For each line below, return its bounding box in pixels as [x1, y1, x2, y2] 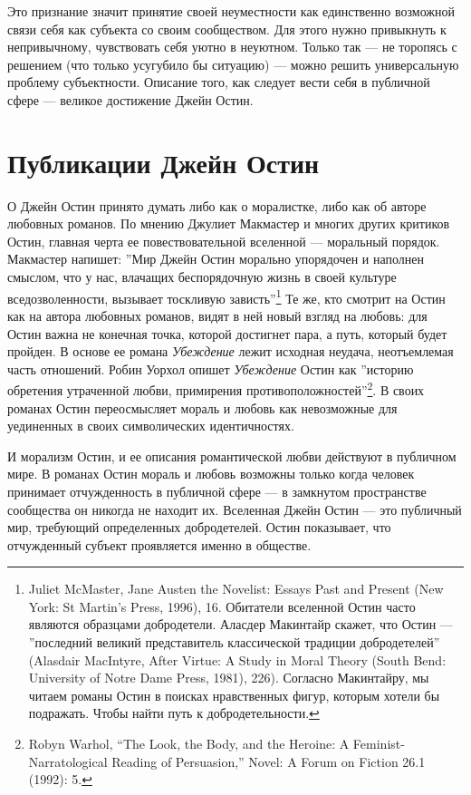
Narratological [28, 751, 108, 771]
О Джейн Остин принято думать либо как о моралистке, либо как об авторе [7, 196, 427, 215]
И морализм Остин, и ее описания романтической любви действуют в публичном [7, 446, 457, 465]
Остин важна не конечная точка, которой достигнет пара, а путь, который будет [7, 324, 447, 343]
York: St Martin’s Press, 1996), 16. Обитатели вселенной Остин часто [28, 596, 416, 616]
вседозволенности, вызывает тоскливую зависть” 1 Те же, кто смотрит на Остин [7, 286, 446, 307]
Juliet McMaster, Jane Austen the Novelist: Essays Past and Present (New [28, 579, 444, 598]
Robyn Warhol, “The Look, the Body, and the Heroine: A [28, 734, 350, 753]
